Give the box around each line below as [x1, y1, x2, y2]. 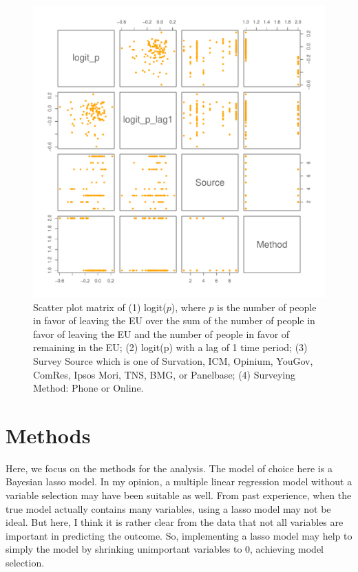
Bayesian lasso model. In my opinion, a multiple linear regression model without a [6, 474, 352, 489]
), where [171, 299, 206, 314]
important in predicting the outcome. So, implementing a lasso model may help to [6, 528, 352, 542]
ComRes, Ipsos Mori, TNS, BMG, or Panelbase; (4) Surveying [33, 367, 296, 381]
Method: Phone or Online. [33, 381, 144, 395]
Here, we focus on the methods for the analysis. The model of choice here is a [6, 460, 333, 475]
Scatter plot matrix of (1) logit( [33, 299, 167, 314]
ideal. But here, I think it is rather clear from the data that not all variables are [6, 515, 344, 529]
